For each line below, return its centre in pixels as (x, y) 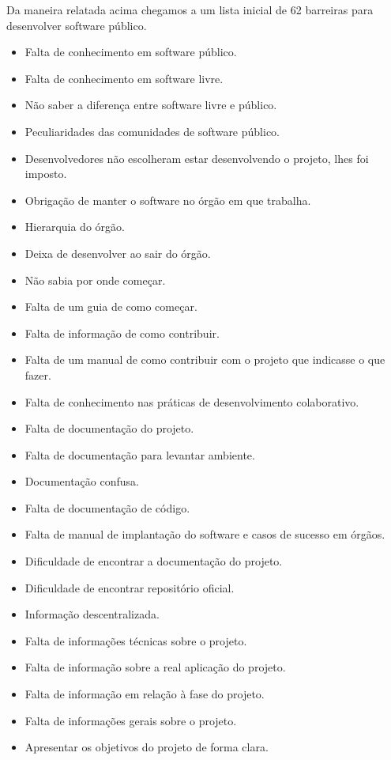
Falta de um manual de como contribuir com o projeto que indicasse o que (205, 359)
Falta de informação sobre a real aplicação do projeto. (155, 667)
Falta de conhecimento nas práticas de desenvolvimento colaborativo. (192, 401)
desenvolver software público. (77, 25)
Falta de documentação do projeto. (109, 428)
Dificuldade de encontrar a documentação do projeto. (154, 561)
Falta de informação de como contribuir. (122, 333)
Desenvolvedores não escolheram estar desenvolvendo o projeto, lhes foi (197, 158)
